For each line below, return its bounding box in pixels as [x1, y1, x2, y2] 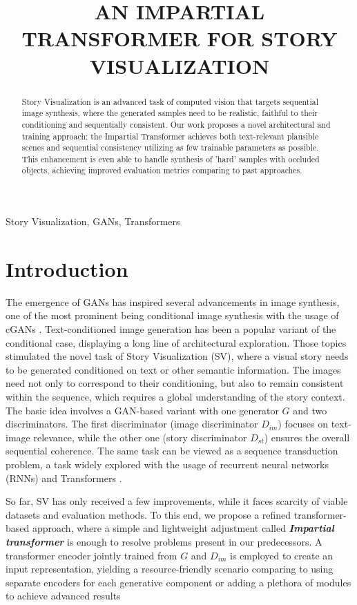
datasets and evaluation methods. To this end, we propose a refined [6, 507, 291, 521]
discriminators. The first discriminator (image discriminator [6, 416, 258, 431]
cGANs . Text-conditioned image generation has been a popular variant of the [6, 322, 336, 336]
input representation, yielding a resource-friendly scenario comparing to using [6, 561, 334, 576]
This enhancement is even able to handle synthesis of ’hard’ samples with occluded [21, 153, 320, 164]
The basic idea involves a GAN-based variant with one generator [6, 403, 279, 417]
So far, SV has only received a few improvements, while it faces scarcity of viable [6, 494, 348, 508]
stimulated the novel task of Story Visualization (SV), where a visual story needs [6, 349, 349, 363]
